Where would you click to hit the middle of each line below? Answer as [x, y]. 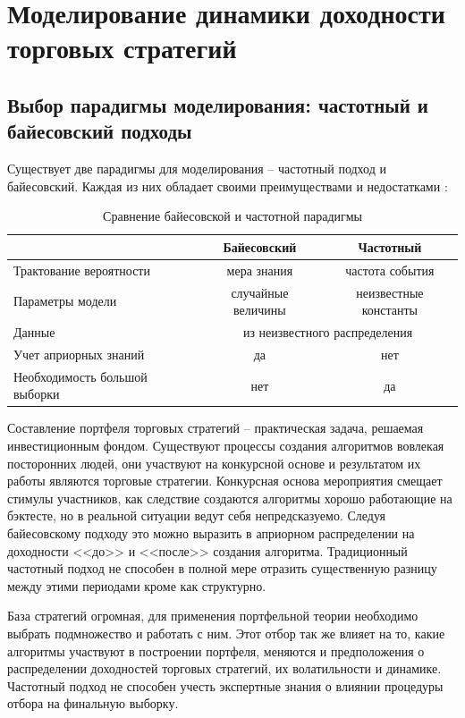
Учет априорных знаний [79, 354]
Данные [34, 332]
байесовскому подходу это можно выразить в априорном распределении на [211, 533]
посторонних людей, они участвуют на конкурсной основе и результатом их [214, 463]
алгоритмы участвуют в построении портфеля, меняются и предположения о [216, 650]
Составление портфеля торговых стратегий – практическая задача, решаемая [216, 428]
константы [390, 310]
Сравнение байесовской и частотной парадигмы [232, 216]
